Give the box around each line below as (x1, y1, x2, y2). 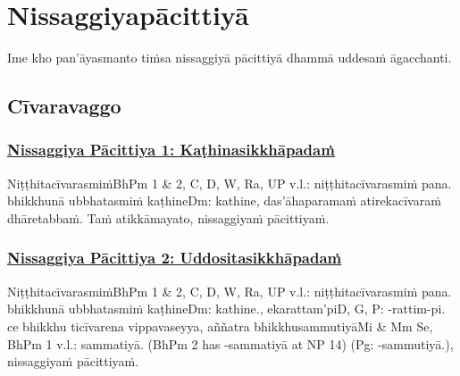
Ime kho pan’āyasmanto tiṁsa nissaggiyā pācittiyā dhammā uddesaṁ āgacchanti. (7, 48, 452, 67)
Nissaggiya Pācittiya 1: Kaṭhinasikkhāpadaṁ (7, 138, 335, 161)
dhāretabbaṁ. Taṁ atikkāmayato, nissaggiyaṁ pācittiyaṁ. (7, 208, 330, 227)
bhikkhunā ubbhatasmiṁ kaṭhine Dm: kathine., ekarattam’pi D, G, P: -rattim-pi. (7, 299, 446, 318)
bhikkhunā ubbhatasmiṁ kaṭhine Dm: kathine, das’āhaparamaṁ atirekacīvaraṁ (7, 191, 441, 210)
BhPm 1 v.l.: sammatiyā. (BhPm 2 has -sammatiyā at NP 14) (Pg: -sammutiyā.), (7, 334, 454, 353)
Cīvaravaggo (7, 92, 121, 120)
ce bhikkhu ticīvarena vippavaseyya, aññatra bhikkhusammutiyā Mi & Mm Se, (7, 316, 433, 335)
